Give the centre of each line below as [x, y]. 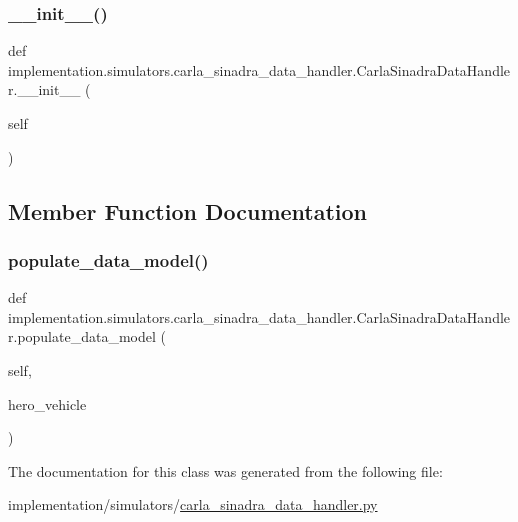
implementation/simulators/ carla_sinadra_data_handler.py [193, 504]
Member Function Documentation [188, 210]
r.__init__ [44, 89]
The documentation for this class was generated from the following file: [225, 470]
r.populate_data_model [82, 336]
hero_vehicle [47, 403]
